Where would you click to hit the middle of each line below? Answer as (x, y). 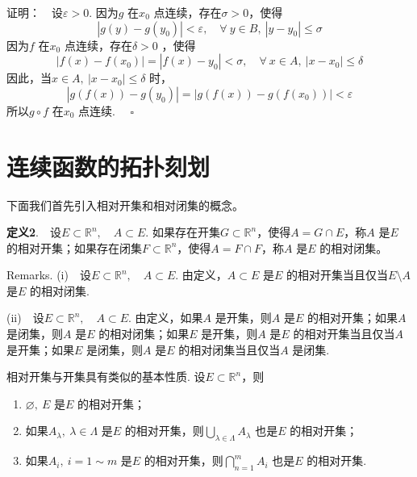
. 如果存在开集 (183, 232)
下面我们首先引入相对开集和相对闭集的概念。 (125, 205)
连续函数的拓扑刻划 (108, 166)
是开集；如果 (40, 349)
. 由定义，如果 (166, 318)
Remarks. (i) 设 (49, 275)
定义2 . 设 (34, 232)
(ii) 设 (25, 318)
